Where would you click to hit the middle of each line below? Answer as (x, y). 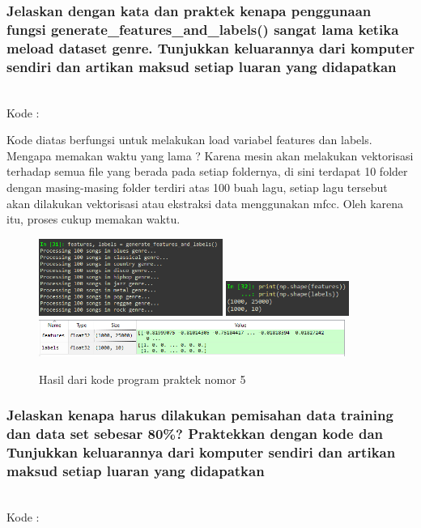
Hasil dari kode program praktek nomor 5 (142, 379)
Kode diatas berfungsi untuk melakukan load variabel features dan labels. (189, 140)
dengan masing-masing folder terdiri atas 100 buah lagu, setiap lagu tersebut (197, 187)
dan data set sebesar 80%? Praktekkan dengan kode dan (195, 434)
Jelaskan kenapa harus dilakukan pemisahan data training (200, 415)
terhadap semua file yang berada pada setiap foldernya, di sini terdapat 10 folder (207, 171)
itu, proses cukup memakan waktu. (94, 219)
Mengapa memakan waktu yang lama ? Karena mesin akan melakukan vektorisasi (210, 155)
